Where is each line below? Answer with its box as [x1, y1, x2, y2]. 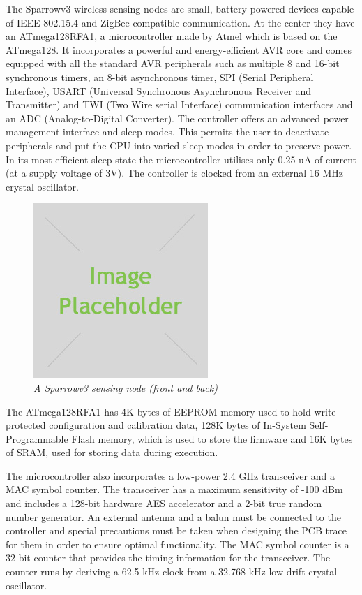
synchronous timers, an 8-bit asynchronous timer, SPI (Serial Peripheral [6, 69, 314, 84]
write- [314, 404, 340, 418]
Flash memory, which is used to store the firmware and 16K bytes [71, 431, 353, 446]
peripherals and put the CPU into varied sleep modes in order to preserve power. [6, 138, 352, 152]
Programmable [6, 431, 68, 446]
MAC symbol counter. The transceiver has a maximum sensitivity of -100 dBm [6, 482, 343, 497]
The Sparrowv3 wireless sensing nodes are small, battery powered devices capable [6, 1, 354, 15]
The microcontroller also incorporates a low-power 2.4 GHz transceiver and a [6, 468, 335, 483]
